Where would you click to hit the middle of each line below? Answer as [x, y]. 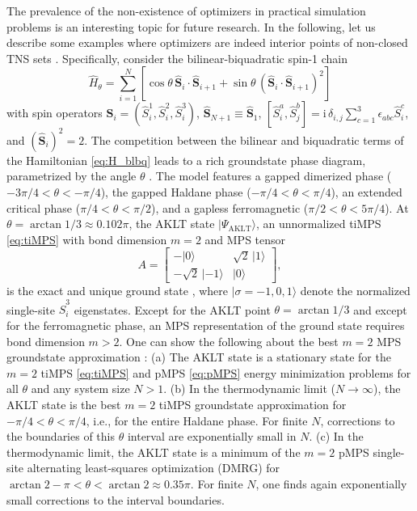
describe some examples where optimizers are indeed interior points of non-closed [207, 42]
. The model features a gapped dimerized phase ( [270, 176]
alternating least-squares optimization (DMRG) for [154, 468]
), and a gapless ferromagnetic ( [230, 207]
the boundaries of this [61, 436]
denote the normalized [355, 291]
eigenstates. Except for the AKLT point [172, 309]
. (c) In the [336, 436]
